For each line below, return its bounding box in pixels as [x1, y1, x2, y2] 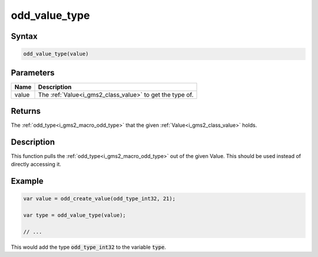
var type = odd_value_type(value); [23, 212, 126, 219]
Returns [11, 106, 41, 116]
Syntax [11, 31, 38, 41]
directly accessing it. [11, 161, 61, 168]
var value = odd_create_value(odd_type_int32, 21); [23, 195, 176, 202]
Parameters [11, 68, 55, 78]
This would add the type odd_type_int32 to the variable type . [11, 243, 166, 251]
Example [11, 176, 44, 186]
